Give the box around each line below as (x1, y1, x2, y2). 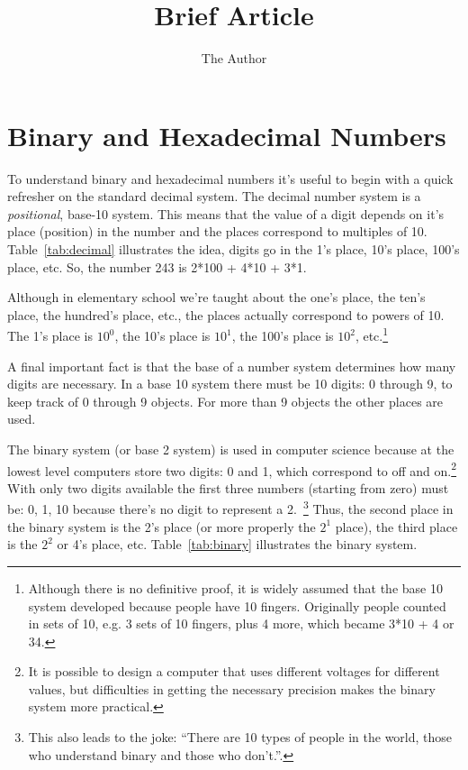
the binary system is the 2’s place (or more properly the (7, 517, 316, 536)
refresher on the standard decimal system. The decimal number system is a (7, 187, 421, 206)
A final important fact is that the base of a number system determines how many (7, 356, 456, 375)
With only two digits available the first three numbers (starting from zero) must (7, 478, 449, 497)
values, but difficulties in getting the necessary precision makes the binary (28, 679, 436, 698)
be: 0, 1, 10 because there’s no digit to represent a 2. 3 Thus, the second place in (7, 497, 454, 518)
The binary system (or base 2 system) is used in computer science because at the (7, 440, 454, 459)
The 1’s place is (7, 326, 94, 345)
